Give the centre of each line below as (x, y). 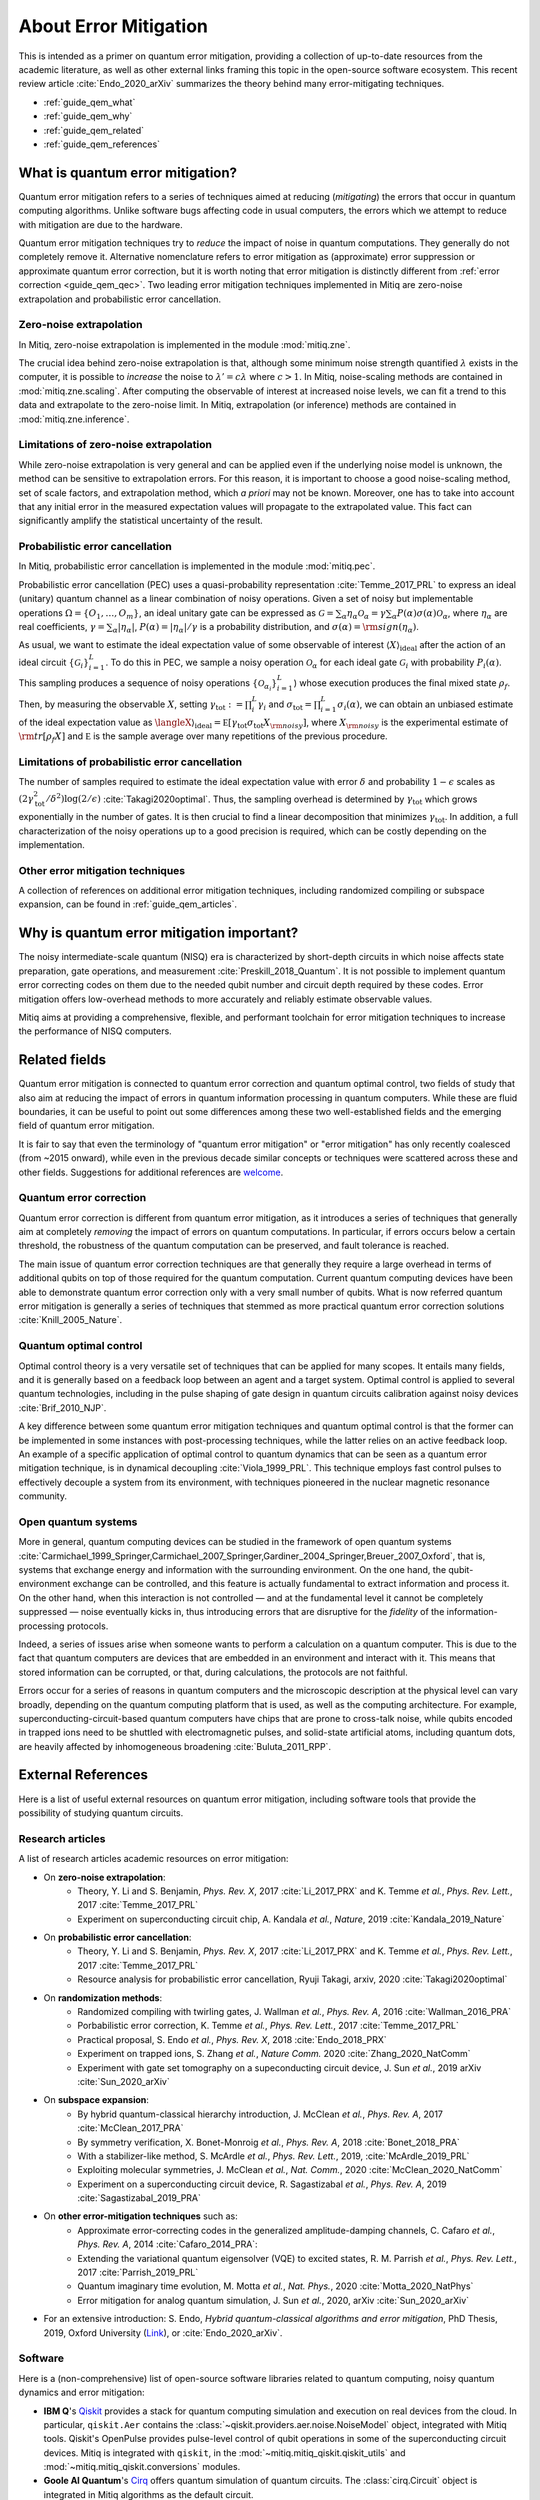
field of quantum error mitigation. (86, 1126)
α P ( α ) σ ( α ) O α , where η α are (449, 613)
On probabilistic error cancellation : (117, 1937)
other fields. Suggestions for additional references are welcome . (151, 1172)
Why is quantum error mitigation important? (158, 933)
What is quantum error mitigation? (128, 172)
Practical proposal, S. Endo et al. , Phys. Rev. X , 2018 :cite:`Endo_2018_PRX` (232, 2039)
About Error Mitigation (113, 26)
